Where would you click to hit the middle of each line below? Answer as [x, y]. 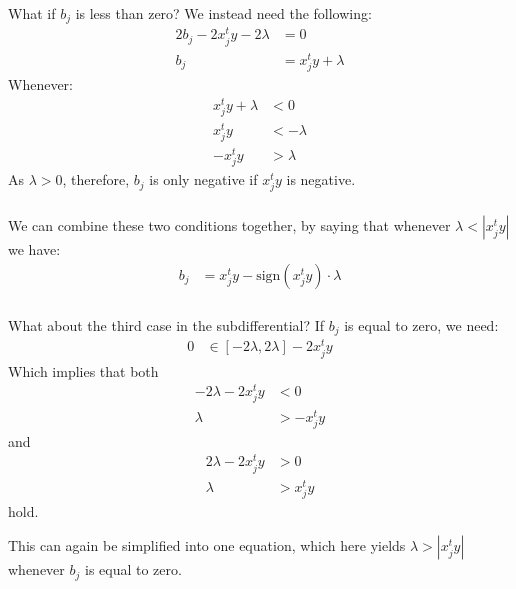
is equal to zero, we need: [421, 324]
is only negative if [203, 179]
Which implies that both [83, 370]
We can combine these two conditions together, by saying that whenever [229, 225]
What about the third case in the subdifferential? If [166, 324]
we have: [34, 249]
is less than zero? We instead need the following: [223, 12]
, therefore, [96, 179]
